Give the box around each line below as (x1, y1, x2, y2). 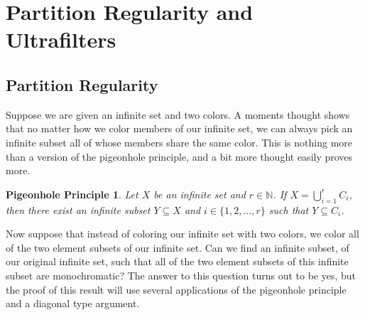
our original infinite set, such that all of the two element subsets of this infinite (6, 254, 349, 269)
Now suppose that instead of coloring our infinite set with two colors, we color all (6, 226, 359, 241)
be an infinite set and (153, 186, 246, 201)
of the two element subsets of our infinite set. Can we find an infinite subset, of (6, 240, 349, 255)
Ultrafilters (6, 25, 116, 54)
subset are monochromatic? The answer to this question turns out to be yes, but (6, 267, 356, 282)
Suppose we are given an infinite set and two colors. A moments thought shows (6, 107, 350, 122)
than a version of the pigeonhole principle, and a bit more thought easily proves (6, 149, 353, 164)
